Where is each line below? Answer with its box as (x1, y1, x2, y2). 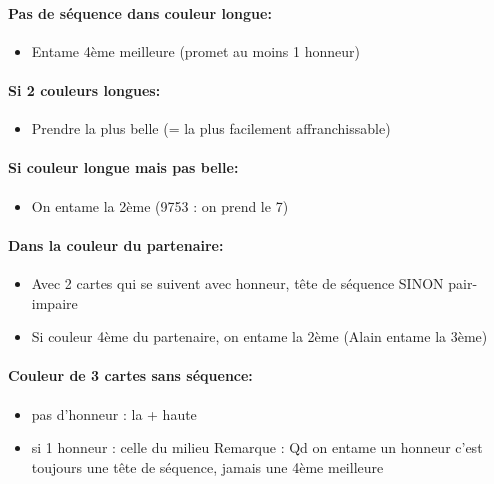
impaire (31, 292, 78, 313)
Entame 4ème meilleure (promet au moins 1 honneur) (31, 40, 360, 61)
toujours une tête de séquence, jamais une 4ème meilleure (31, 456, 384, 477)
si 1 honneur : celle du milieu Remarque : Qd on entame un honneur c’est (31, 437, 483, 458)
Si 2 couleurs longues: (8, 79, 161, 100)
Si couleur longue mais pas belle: (8, 157, 239, 178)
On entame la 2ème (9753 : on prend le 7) (31, 195, 289, 216)
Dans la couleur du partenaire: (8, 234, 224, 255)
